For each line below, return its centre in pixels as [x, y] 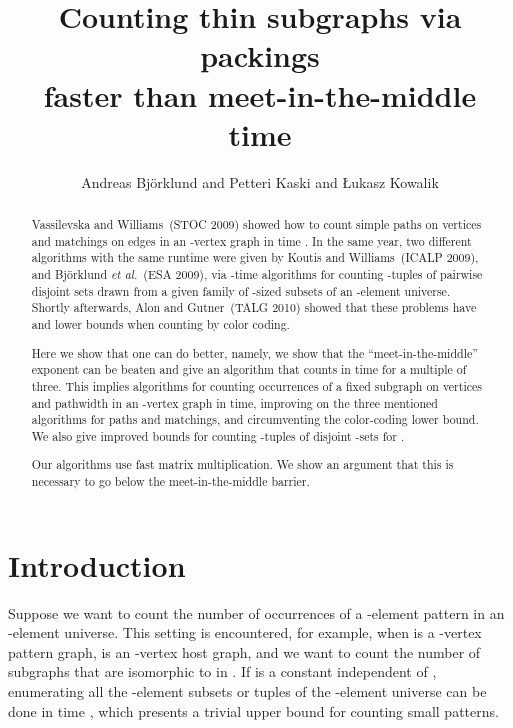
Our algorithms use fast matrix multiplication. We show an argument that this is [242, 464]
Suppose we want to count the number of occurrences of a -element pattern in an [256, 612]
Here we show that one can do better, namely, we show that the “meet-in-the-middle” [254, 352]
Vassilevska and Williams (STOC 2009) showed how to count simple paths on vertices [256, 224]
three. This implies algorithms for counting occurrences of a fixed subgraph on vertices [256, 385]
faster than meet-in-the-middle [260, 94]
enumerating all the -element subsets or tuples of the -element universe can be [247, 691]
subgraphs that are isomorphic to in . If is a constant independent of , [222, 671]
